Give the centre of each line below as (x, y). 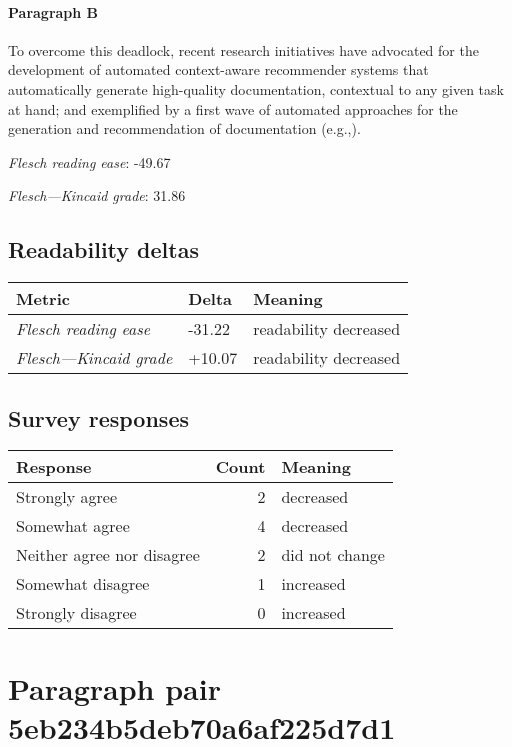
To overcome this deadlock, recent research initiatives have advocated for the (243, 49)
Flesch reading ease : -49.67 (89, 161)
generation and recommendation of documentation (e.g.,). (184, 128)
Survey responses (98, 417)
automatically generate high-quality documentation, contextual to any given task (256, 88)
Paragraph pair (114, 687)
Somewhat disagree (83, 584)
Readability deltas (103, 249)
